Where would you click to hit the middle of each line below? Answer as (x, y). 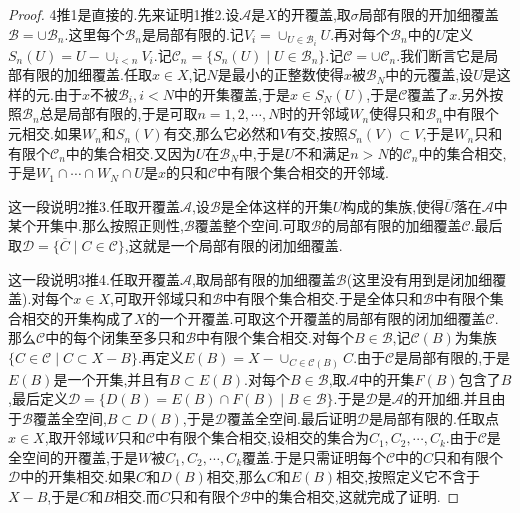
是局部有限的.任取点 (434, 417)
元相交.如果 (45, 133)
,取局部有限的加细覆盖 (263, 278)
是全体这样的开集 (276, 205)
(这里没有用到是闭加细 (419, 278)
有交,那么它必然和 (221, 133)
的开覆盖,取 (313, 14)
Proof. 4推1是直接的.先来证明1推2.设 (124, 14)
